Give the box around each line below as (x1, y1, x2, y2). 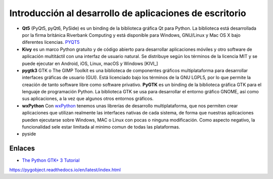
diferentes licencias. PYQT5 (22, 39, 80, 45)
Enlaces (9, 144, 35, 153)
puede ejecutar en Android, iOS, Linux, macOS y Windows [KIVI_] (22, 61, 158, 67)
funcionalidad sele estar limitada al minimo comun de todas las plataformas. (22, 124, 180, 130)
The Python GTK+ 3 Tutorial (22, 157, 80, 163)
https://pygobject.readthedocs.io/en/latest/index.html (9, 166, 121, 172)
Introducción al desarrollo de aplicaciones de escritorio (9, 8, 246, 19)
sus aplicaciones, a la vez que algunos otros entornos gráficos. (22, 96, 154, 102)
